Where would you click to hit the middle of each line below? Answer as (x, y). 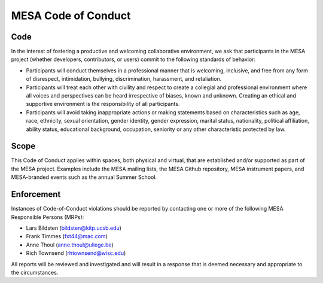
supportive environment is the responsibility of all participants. (103, 104)
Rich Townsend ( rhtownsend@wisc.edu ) (76, 253)
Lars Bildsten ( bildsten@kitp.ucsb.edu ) (74, 228)
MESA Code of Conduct (71, 16)
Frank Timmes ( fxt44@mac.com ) (67, 236)
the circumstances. (35, 272)
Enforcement (36, 194)
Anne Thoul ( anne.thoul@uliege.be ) (70, 245)
